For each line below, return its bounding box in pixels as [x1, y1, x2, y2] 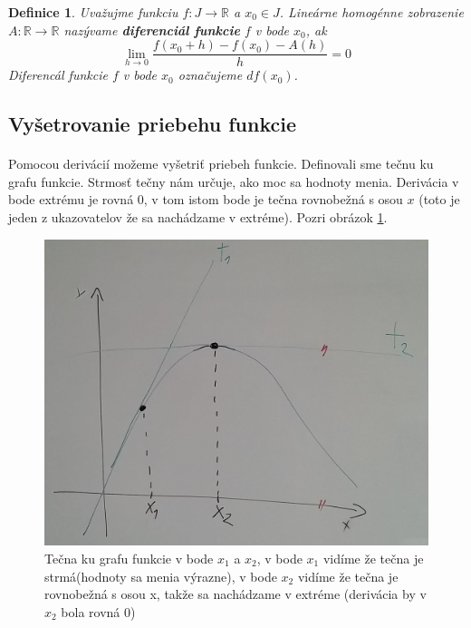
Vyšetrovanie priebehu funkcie [8, 110, 296, 138]
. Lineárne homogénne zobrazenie [279, 3, 464, 21]
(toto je [418, 190, 460, 209]
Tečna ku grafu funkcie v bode [44, 548, 214, 567]
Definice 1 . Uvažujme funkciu [8, 3, 178, 21]
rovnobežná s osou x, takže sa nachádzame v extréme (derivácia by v [44, 584, 427, 603]
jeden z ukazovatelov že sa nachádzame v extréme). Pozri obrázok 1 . [8, 208, 388, 226]
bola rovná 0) [61, 602, 136, 621]
